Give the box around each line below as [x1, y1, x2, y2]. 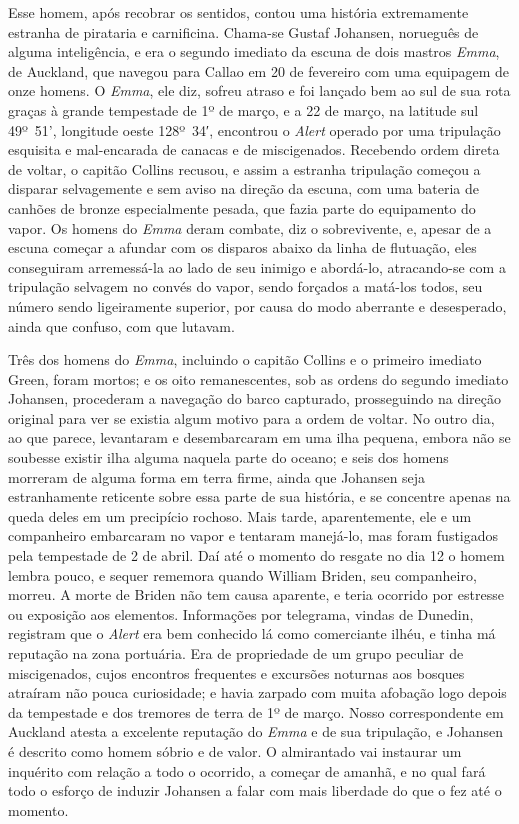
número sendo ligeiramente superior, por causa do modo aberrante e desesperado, [8, 295, 507, 316]
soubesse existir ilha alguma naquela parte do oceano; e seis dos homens [8, 447, 449, 468]
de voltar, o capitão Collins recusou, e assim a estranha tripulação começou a [8, 158, 481, 179]
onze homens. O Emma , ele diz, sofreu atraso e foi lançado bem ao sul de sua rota [8, 80, 511, 101]
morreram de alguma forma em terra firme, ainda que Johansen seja [8, 466, 426, 487]
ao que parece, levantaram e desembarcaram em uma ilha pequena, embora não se [8, 427, 511, 448]
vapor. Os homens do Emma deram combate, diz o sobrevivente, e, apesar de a [8, 217, 492, 238]
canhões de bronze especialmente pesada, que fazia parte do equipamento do [8, 197, 476, 218]
